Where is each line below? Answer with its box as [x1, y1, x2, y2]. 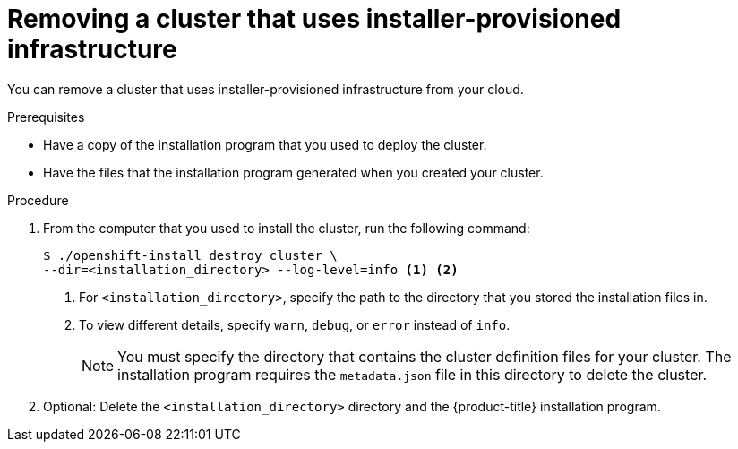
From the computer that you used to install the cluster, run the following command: [43, 220, 530, 236]
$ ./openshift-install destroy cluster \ [43, 247, 338, 263]
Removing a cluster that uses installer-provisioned [7, 4, 622, 34]
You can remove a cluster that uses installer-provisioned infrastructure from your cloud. [7, 81, 524, 97]
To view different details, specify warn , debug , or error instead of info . [79, 316, 511, 332]
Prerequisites [7, 108, 85, 125]
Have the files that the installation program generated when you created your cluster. [43, 164, 544, 180]
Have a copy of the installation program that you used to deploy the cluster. [43, 136, 487, 152]
